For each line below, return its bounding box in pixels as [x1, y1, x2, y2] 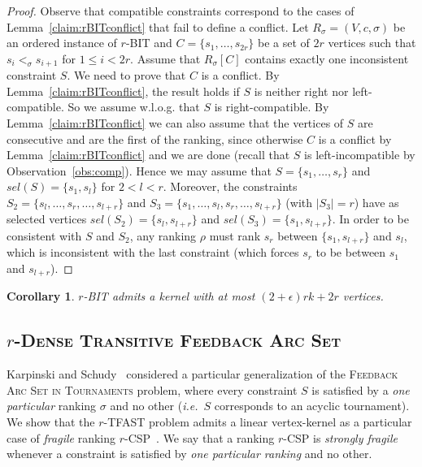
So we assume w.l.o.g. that [67, 98, 200, 115]
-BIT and [125, 34, 172, 51]
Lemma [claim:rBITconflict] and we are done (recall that [7, 146, 290, 163]
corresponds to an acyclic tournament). [214, 397, 410, 414]
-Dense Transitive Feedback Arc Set [14, 327, 342, 352]
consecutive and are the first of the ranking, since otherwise [7, 130, 303, 147]
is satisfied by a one [311, 381, 410, 398]
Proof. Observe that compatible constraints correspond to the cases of [7, 2, 355, 19]
